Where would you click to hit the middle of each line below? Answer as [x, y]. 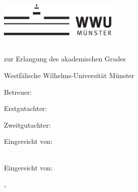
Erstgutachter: [26, 108]
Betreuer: [18, 92]
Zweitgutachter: [28, 124]
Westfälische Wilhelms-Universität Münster [69, 75]
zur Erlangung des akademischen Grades [65, 59]
